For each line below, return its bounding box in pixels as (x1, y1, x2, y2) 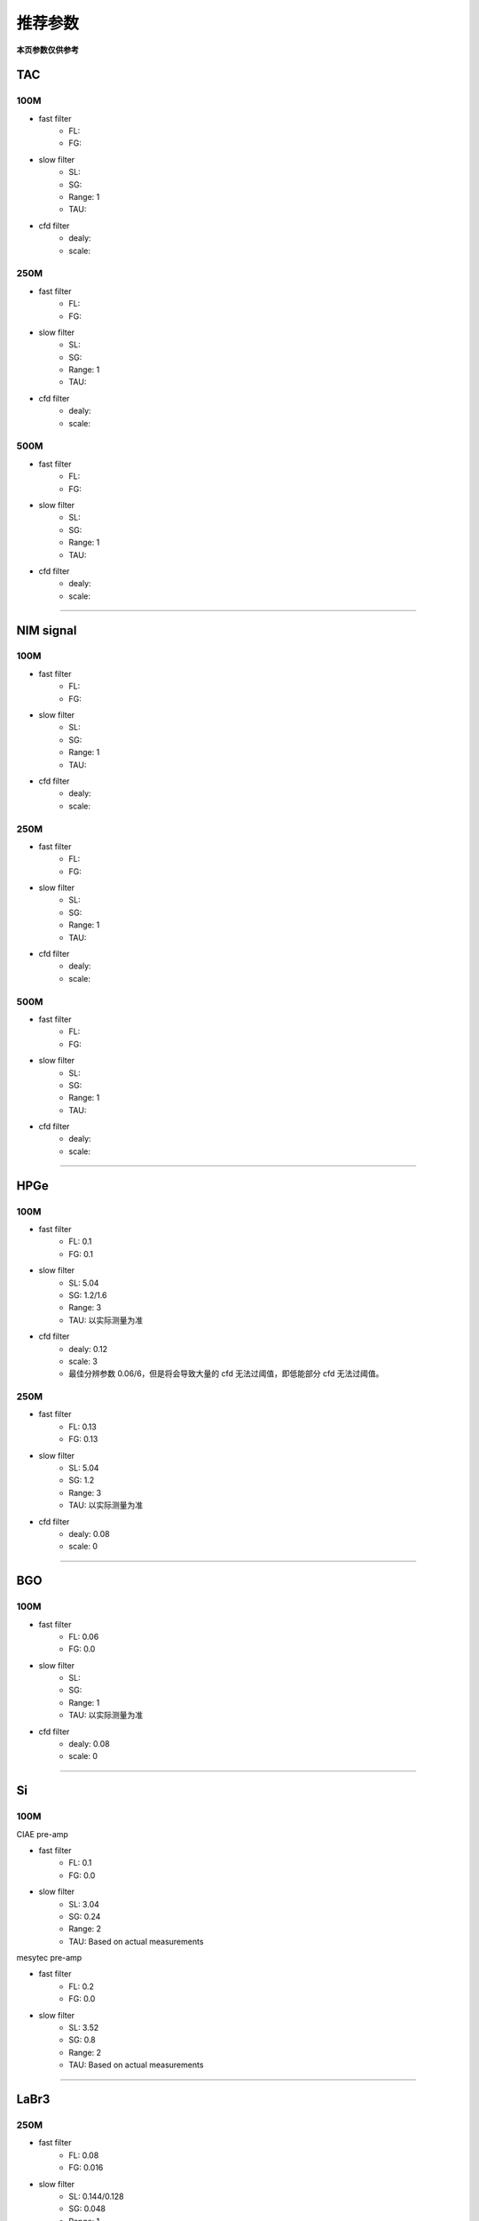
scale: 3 (68, 1356, 98, 1366)
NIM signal (16, 623, 77, 638)
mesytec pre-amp (16, 1953, 82, 1963)
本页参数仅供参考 (16, 44, 79, 55)
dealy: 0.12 (68, 1343, 108, 1354)
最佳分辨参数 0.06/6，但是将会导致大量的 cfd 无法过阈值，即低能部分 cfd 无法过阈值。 (68, 1368, 384, 1379)
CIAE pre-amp (16, 1828, 68, 1839)
